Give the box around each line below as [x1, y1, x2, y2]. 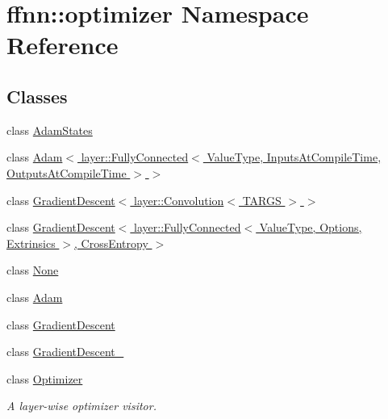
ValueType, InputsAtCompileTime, [207, 149, 382, 166]
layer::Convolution [134, 191, 224, 208]
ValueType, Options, [259, 219, 362, 236]
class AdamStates [6, 121, 93, 138]
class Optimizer [6, 370, 83, 387]
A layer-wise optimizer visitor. [6, 397, 156, 414]
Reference [6, 28, 119, 61]
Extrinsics [6, 234, 56, 251]
